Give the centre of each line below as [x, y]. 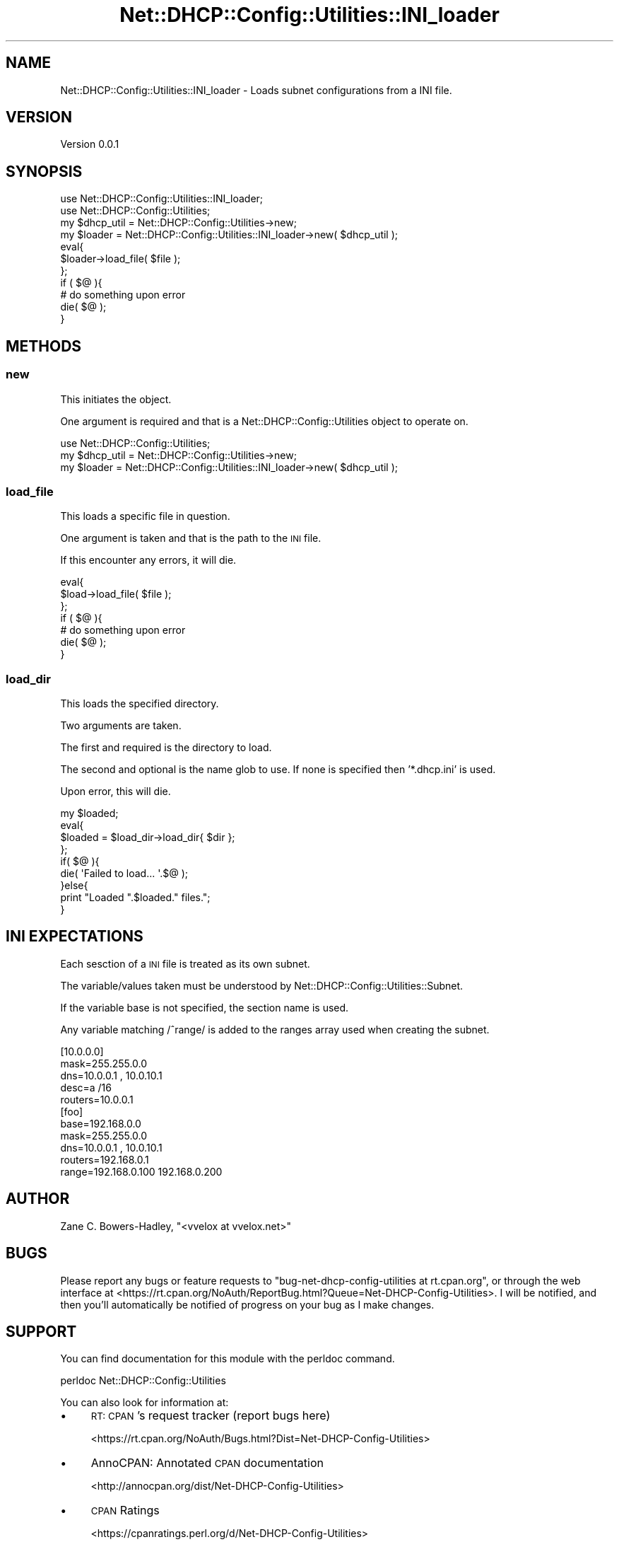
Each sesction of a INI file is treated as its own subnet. [185, 963]
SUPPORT [41, 1331]
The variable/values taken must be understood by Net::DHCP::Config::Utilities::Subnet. [262, 985]
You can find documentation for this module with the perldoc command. [228, 1359]
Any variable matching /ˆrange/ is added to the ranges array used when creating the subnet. [275, 1029]
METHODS [44, 346]
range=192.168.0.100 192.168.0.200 [141, 1171]
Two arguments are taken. [121, 725]
